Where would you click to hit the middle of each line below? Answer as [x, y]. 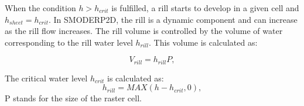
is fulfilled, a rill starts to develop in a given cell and [205, 8]
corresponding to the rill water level [69, 42]
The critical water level [46, 78]
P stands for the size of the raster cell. [73, 98]
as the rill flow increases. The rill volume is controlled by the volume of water [144, 31]
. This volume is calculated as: [203, 42]
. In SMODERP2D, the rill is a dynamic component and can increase [173, 19]
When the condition [40, 8]
